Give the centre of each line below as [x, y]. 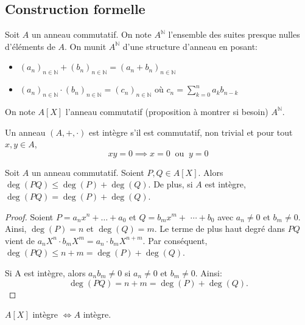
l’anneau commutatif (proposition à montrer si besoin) [167, 111]
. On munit [86, 46]
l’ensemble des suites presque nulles [234, 34]
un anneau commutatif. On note [91, 34]
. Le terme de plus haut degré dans [219, 229]
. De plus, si [170, 184]
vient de [20, 240]
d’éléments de [30, 46]
